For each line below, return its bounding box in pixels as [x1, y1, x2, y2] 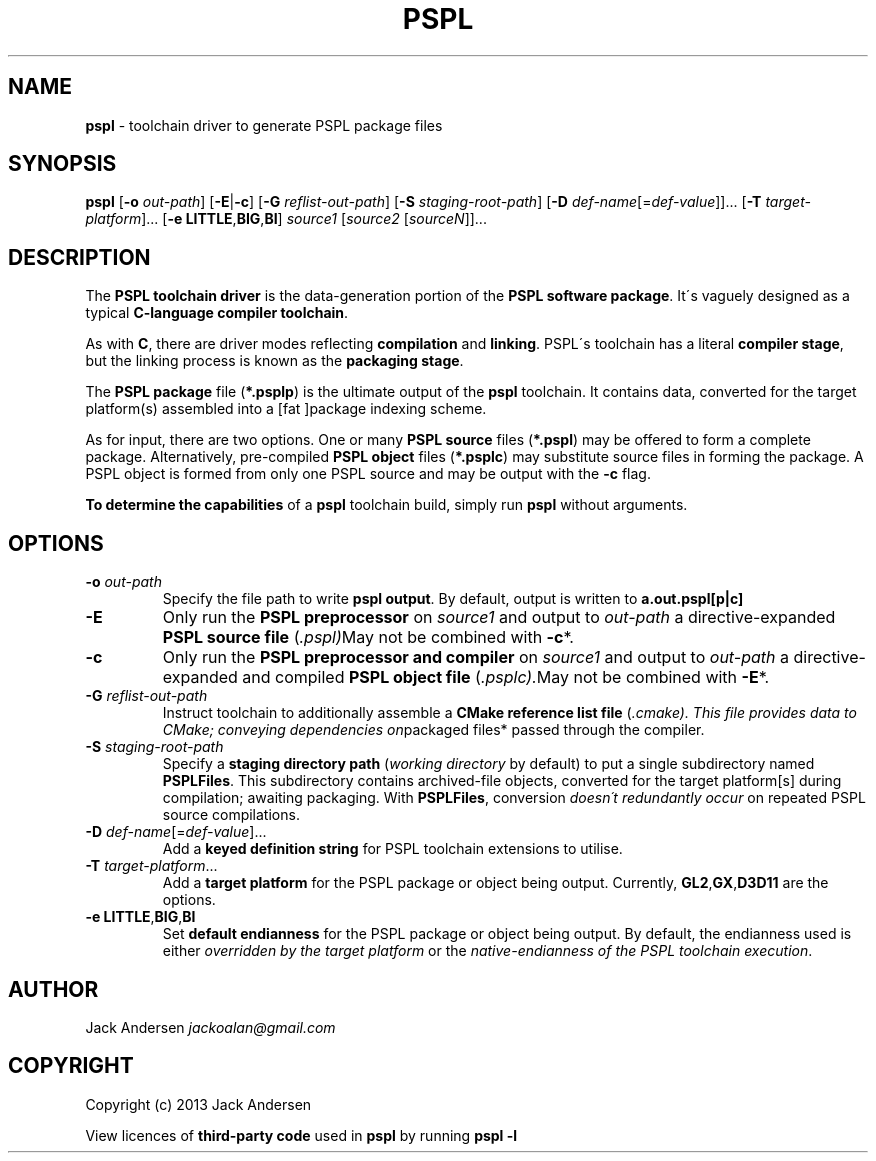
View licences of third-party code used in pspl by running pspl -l [85, 1126, 518, 1144]
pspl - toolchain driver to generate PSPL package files [85, 116, 443, 134]
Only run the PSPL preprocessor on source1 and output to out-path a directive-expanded [162, 607, 836, 628]
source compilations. [162, 806, 300, 824]
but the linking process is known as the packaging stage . [85, 352, 464, 370]
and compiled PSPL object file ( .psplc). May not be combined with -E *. [242, 667, 770, 688]
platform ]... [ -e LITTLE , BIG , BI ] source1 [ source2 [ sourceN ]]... [85, 210, 487, 228]
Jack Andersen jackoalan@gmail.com [85, 1018, 336, 1036]
